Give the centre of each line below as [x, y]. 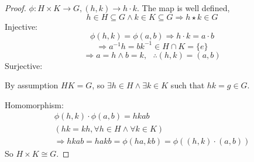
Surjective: [24, 65]
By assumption [32, 85]
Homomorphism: [34, 104]
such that [188, 85]
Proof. [16, 8]
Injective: [21, 26]
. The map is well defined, [183, 8]
